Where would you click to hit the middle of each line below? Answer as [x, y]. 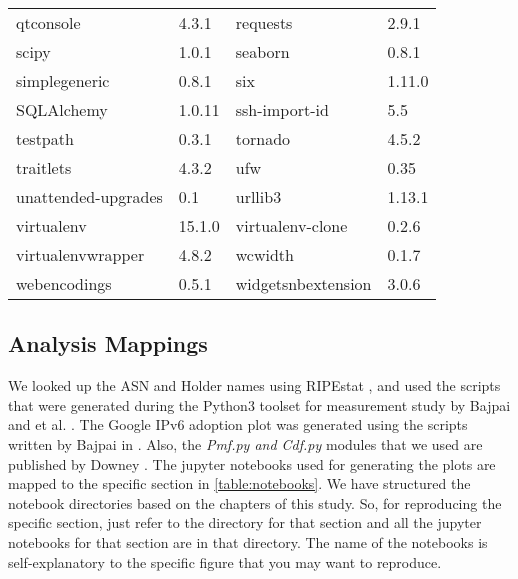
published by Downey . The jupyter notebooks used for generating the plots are [252, 463]
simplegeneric [63, 80]
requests [264, 22]
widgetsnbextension [303, 283]
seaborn [262, 51]
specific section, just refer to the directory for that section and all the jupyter [245, 522]
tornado [263, 138]
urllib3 [258, 196]
